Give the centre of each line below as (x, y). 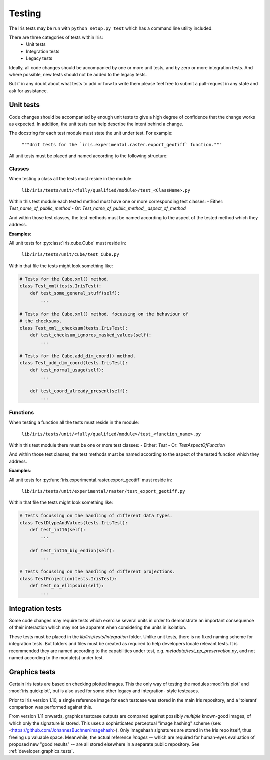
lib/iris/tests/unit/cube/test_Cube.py (70, 254)
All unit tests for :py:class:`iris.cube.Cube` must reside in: (68, 243)
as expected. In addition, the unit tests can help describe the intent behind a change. (96, 124)
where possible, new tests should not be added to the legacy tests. (78, 74)
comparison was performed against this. (51, 707)
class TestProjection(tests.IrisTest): (68, 579)
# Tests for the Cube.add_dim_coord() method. (78, 356)
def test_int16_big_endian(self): (72, 551)
